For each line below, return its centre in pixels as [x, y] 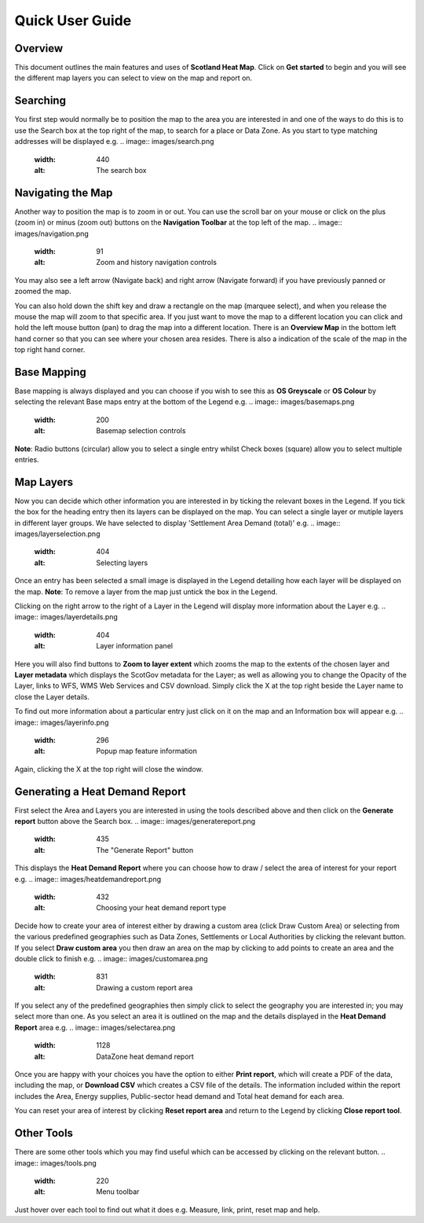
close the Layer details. [52, 696]
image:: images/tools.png [56, 1162]
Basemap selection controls [141, 431]
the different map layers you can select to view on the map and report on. [133, 78]
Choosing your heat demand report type [161, 908]
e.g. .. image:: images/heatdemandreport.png [88, 879]
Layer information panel [134, 646]
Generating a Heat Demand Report [100, 791]
